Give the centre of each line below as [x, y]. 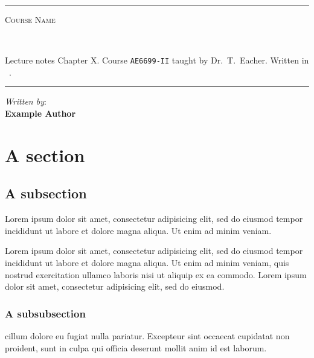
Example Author [40, 113]
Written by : [26, 101]
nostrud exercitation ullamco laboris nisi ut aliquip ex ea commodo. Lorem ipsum [156, 274]
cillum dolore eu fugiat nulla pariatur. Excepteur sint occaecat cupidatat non [147, 335]
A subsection [46, 193]
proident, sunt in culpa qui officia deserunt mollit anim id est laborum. [136, 347]
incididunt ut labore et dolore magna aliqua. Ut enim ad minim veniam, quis [147, 262]
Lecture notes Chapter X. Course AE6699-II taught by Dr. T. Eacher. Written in [157, 60]
